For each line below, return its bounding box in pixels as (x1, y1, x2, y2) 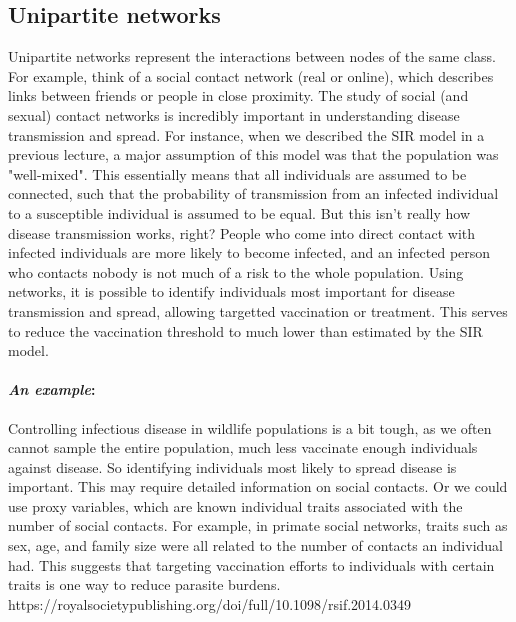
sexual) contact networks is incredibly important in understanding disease (8, 104, 460, 125)
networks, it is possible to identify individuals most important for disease (8, 281, 455, 302)
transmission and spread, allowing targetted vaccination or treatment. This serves (8, 300, 508, 321)
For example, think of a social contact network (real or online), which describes (8, 65, 494, 86)
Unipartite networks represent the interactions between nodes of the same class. (8, 46, 496, 67)
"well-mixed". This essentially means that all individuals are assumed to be (8, 163, 467, 184)
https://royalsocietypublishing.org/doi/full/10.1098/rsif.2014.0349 (8, 593, 412, 614)
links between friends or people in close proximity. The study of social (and (8, 85, 469, 106)
